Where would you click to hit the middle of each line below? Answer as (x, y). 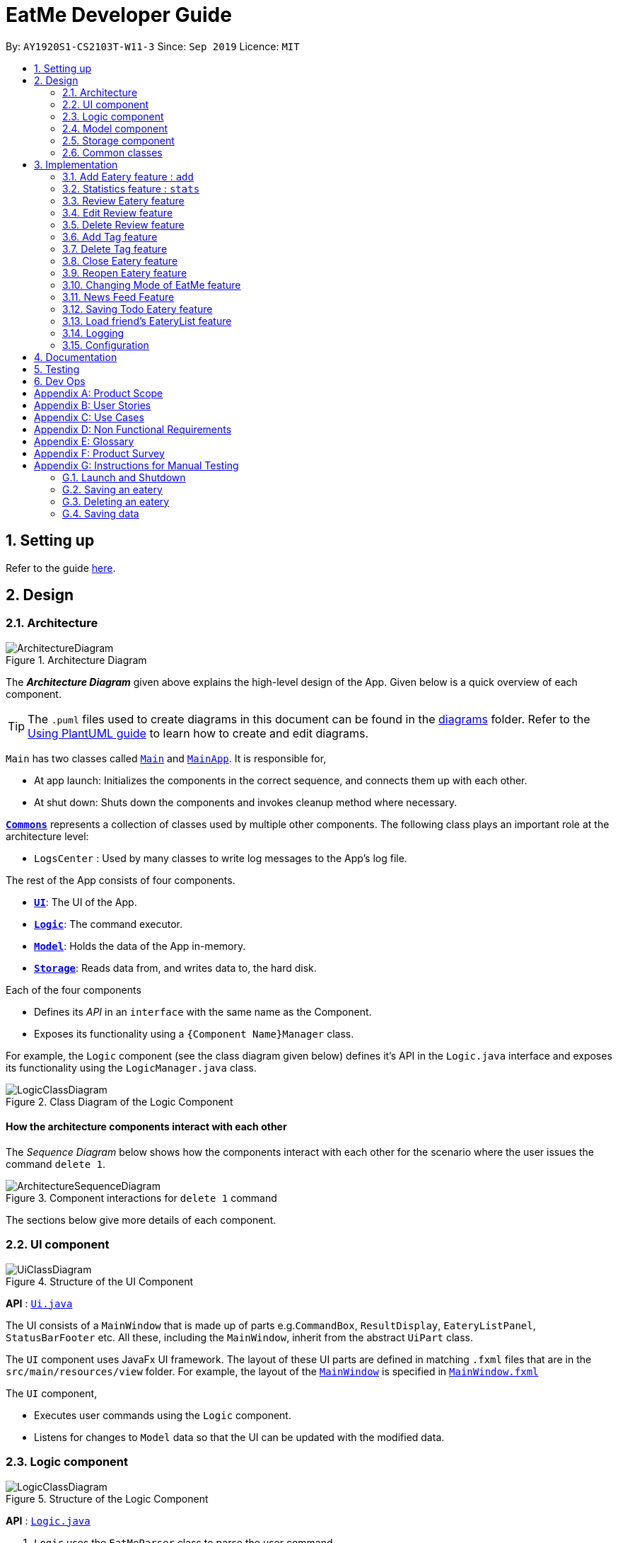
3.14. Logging (93, 333)
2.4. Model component (115, 128)
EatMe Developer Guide (119, 15)
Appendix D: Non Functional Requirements (133, 429)
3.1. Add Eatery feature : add (128, 176)
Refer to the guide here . (61, 568)
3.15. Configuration (106, 345)
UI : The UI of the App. (86, 902)
